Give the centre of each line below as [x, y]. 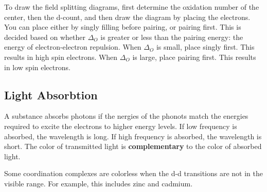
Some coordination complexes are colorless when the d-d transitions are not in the [134, 173]
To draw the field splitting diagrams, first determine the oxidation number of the [132, 7]
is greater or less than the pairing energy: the [172, 37]
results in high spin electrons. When [61, 57]
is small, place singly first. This [205, 47]
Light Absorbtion [51, 94]
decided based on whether [45, 37]
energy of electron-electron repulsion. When [73, 47]
